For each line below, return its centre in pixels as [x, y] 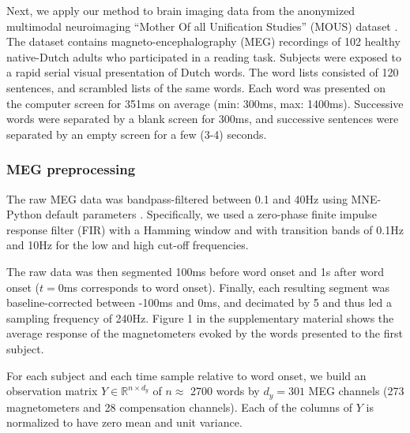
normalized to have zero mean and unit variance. [124, 422]
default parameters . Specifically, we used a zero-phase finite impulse [211, 214]
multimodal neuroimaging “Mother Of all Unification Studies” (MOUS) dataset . [202, 26]
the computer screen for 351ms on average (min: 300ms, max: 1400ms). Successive [205, 103]
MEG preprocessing [71, 169]
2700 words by [225, 391]
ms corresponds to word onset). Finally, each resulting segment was [227, 287]
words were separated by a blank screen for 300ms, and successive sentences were [203, 119]
